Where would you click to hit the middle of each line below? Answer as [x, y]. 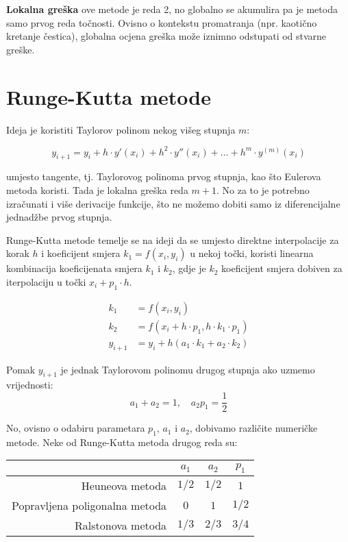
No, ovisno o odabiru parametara [76, 428]
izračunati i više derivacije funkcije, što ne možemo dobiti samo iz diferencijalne [173, 203]
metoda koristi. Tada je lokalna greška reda [97, 189]
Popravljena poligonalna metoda [89, 505]
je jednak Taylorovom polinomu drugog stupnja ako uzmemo [188, 369]
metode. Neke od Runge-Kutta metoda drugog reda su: [122, 442]
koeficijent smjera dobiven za [282, 268]
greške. [21, 49]
